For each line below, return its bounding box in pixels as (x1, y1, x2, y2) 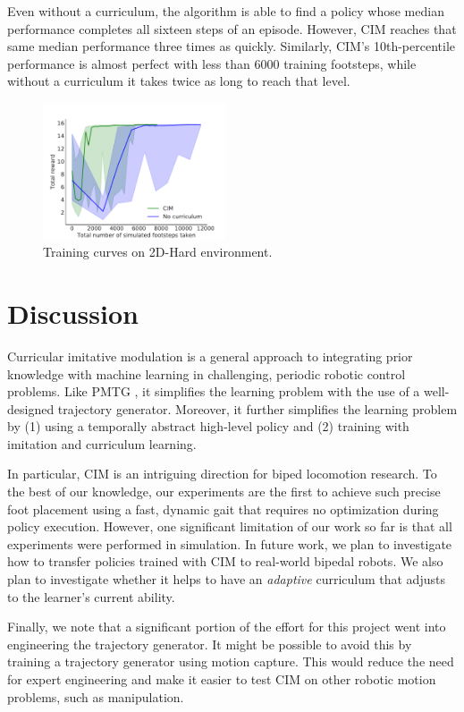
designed (7, 399, 55, 418)
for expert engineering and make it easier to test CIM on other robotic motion (7, 670, 436, 688)
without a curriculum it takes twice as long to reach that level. (7, 72, 350, 90)
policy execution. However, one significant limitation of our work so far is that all (7, 517, 452, 536)
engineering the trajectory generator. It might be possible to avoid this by (7, 634, 412, 653)
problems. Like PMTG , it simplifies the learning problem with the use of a (7, 382, 420, 401)
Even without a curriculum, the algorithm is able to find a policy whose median (7, 2, 444, 20)
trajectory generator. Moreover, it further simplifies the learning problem (57, 399, 458, 418)
